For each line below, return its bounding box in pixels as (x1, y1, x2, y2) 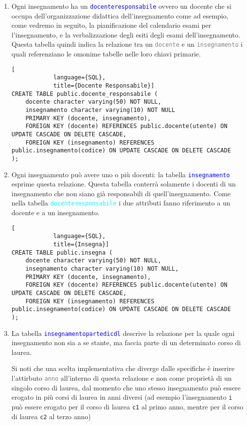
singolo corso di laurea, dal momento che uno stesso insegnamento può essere (11, 382, 241, 392)
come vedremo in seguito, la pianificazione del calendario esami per (11, 20, 212, 30)
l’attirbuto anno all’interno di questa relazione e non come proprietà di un (11, 372, 232, 383)
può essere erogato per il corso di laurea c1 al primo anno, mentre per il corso (11, 401, 244, 411)
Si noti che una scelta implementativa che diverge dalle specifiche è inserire (11, 363, 235, 373)
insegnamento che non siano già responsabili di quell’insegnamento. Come (11, 188, 231, 198)
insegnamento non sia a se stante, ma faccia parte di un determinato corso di (11, 337, 241, 348)
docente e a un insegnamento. (11, 207, 100, 218)
